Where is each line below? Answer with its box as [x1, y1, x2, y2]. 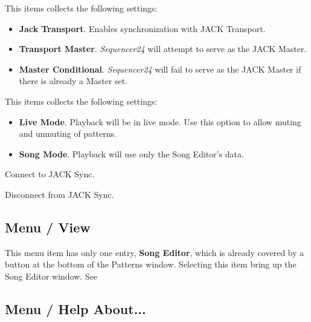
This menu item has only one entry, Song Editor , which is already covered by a [5, 246, 304, 258]
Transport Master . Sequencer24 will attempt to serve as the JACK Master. [19, 42, 307, 55]
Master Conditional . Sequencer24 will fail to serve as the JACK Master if [19, 62, 301, 75]
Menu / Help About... [5, 299, 146, 318]
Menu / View [5, 217, 91, 236]
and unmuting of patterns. [19, 127, 117, 140]
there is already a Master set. [19, 74, 128, 87]
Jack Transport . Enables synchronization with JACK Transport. [19, 22, 266, 34]
